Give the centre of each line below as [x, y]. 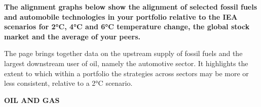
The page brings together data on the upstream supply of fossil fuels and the [123, 53]
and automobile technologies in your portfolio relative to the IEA [121, 16]
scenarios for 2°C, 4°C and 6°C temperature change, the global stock [127, 26]
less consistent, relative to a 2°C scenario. [68, 83]
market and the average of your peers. [72, 36]
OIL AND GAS [32, 100]
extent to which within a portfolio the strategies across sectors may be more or [126, 73]
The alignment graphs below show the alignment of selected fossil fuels [131, 7]
